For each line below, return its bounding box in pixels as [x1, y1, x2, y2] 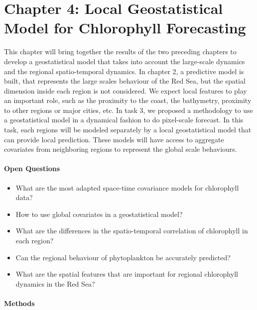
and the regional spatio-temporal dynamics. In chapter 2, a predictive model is [4, 66, 244, 76]
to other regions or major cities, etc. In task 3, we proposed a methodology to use [4, 104, 253, 115]
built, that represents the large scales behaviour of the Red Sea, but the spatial [4, 76, 246, 86]
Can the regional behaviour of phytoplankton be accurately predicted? [15, 252, 231, 262]
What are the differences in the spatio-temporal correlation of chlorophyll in [15, 225, 248, 236]
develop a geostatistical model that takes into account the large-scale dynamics [4, 56, 245, 66]
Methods [4, 298, 35, 308]
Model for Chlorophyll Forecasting [4, 17, 246, 38]
